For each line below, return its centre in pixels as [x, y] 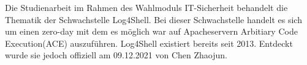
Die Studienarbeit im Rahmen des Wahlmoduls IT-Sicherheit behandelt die [146, 7]
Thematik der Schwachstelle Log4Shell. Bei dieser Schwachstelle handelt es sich [153, 19]
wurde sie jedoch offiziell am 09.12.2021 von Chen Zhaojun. [116, 55]
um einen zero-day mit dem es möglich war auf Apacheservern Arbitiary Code [151, 31]
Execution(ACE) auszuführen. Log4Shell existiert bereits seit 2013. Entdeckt [149, 43]
